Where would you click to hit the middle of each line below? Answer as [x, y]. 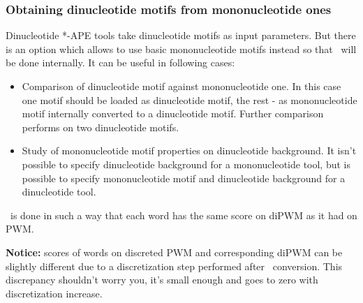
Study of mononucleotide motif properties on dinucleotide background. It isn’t [189, 150]
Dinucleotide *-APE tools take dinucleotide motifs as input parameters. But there [181, 35]
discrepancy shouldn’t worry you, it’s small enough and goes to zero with [162, 280]
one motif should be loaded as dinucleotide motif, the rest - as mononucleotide [190, 99]
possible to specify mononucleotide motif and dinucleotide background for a [184, 178]
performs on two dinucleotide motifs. [101, 127]
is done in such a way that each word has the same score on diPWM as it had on [184, 215]
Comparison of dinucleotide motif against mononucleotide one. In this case [181, 86]
